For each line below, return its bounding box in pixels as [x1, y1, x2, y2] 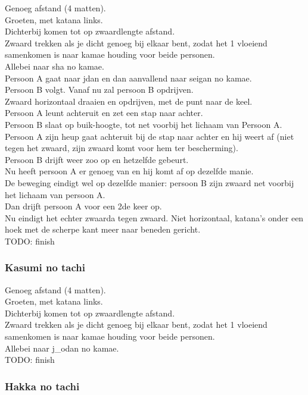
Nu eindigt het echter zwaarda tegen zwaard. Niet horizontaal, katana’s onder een [5, 211, 304, 224]
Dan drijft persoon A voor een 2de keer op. [5, 200, 162, 212]
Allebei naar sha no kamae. [5, 59, 104, 72]
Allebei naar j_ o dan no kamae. [5, 341, 119, 354]
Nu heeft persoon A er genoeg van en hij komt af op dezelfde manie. [5, 165, 254, 177]
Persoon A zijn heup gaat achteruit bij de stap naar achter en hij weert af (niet [5, 130, 294, 142]
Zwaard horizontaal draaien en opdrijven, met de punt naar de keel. [5, 95, 253, 107]
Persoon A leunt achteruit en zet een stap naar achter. [5, 106, 203, 119]
